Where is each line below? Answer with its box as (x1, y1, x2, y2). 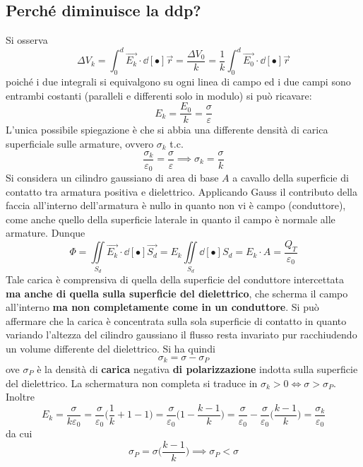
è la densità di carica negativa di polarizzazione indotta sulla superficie (37, 362, 358, 376)
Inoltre (6, 389, 35, 404)
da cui (6, 426, 32, 441)
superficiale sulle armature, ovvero (6, 136, 154, 150)
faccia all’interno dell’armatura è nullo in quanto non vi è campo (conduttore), (6, 198, 346, 213)
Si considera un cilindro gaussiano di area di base (6, 170, 219, 185)
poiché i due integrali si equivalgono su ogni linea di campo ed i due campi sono (6, 74, 351, 89)
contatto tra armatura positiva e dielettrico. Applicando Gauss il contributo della (6, 184, 357, 199)
